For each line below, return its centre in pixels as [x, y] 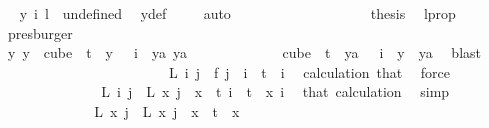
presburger [40, 32]
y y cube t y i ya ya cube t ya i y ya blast [244, 52]
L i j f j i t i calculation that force [309, 71]
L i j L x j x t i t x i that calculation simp [275, 91]
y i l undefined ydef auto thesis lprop [237, 13]
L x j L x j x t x [167, 110]
